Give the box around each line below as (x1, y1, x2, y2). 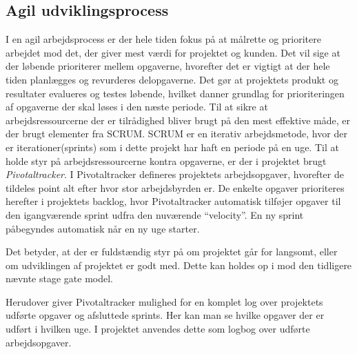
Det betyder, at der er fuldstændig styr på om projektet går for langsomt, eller (6, 244, 338, 259)
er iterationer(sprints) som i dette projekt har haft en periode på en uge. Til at (6, 139, 339, 154)
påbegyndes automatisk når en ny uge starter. (6, 221, 200, 235)
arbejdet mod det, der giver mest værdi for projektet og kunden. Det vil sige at (6, 45, 340, 59)
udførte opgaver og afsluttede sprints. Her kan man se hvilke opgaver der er (6, 308, 325, 322)
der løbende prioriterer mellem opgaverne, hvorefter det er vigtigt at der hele (6, 59, 330, 73)
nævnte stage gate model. (6, 271, 114, 286)
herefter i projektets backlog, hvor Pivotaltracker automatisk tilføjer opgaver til (6, 194, 341, 208)
